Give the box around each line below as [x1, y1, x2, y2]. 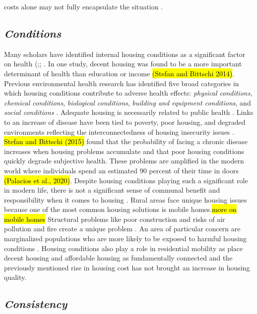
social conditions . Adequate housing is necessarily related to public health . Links [4, 107, 254, 117]
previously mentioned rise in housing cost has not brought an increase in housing [4, 262, 250, 272]
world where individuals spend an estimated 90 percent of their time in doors [4, 165, 239, 175]
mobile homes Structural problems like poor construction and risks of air [4, 213, 225, 224]
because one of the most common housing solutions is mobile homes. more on [4, 204, 237, 214]
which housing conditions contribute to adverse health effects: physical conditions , [4, 88, 253, 98]
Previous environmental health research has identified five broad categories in [4, 78, 239, 88]
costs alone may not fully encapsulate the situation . [4, 1, 163, 11]
